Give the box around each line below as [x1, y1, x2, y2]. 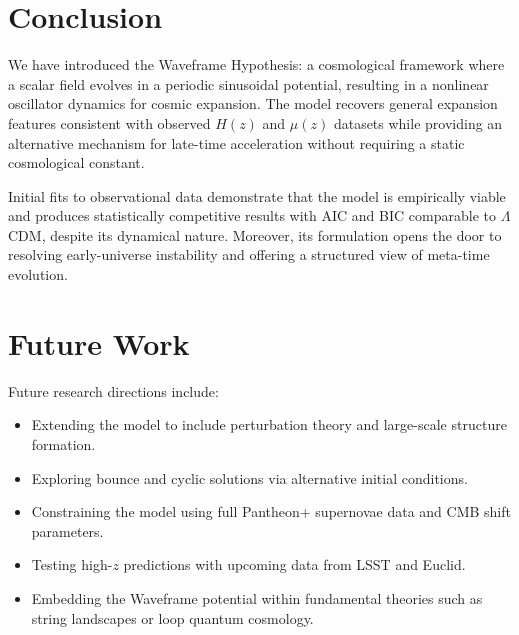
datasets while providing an [333, 112, 503, 133]
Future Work [8, 322, 190, 363]
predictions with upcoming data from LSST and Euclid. [123, 554, 466, 575]
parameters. [31, 520, 104, 541]
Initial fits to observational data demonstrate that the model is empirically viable [8, 185, 506, 206]
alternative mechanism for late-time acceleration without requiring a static [8, 132, 465, 153]
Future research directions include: [8, 380, 219, 401]
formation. [31, 433, 96, 454]
